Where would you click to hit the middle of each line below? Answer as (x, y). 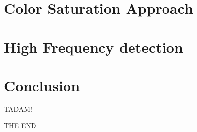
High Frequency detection (94, 47)
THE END (20, 125)
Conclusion (42, 85)
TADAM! (18, 109)
